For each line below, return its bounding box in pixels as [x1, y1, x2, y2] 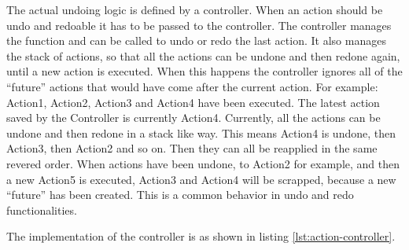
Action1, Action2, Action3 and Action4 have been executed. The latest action [6, 94, 380, 110]
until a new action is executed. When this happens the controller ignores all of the [6, 63, 403, 79]
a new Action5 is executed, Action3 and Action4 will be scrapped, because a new [6, 171, 396, 187]
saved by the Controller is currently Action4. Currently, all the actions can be [6, 109, 381, 126]
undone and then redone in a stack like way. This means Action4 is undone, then [6, 124, 396, 141]
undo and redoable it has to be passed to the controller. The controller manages [6, 17, 392, 33]
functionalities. [6, 201, 77, 218]
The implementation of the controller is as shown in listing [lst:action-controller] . [6, 228, 396, 244]
